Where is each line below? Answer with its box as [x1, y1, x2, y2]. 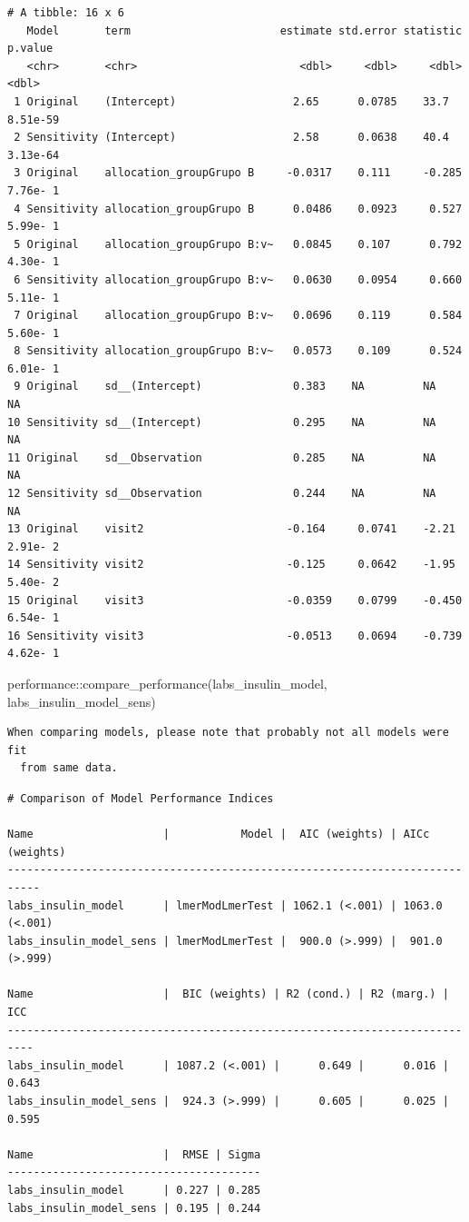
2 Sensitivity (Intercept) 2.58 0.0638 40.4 [14, 131, 449, 144]
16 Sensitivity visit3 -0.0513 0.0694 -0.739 [7, 629, 463, 642]
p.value [7, 42, 54, 55]
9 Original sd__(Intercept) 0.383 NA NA [14, 380, 436, 393]
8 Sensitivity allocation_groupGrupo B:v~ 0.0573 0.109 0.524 [14, 344, 463, 358]
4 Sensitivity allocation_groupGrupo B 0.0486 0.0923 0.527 [14, 202, 463, 215]
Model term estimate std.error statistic [26, 24, 463, 37]
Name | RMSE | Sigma [7, 1147, 261, 1161]
